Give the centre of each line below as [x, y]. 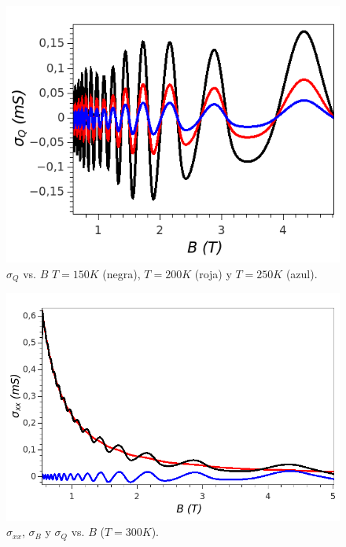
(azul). [302, 273]
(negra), [121, 273]
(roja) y [213, 273]
